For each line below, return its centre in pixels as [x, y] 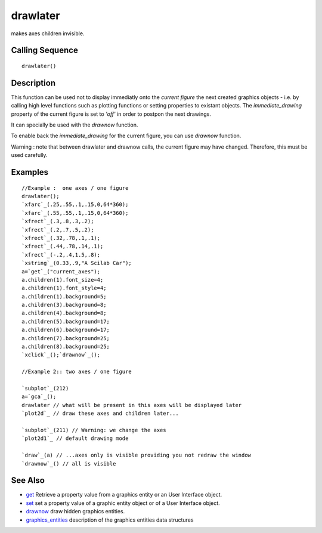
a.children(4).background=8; [64, 313]
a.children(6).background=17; [66, 330]
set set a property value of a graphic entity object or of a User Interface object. [123, 503]
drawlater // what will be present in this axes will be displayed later [132, 405]
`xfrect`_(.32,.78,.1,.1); [61, 238]
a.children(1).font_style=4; [64, 288]
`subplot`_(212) [45, 388]
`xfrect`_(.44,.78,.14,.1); [63, 247]
